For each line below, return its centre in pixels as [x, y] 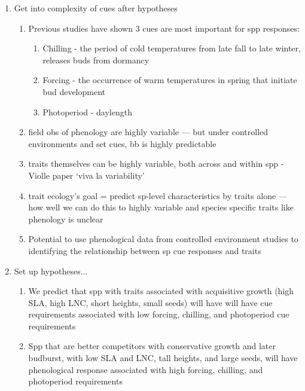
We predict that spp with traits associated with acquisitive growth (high [161, 291]
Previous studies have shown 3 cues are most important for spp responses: [164, 28]
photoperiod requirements [75, 381]
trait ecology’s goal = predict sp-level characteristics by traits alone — [158, 195]
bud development [74, 91]
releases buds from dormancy [96, 59]
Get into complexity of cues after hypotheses [96, 8]
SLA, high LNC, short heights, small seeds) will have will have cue [150, 302]
